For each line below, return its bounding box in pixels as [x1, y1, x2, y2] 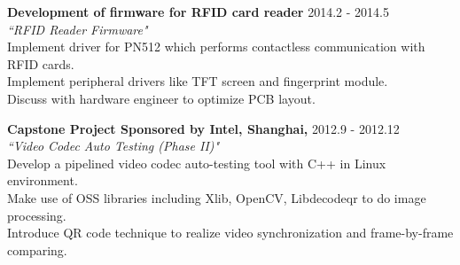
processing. [7, 206, 66, 224]
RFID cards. [7, 54, 74, 73]
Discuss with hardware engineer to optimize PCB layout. [7, 89, 316, 107]
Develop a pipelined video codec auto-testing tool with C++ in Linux [7, 153, 386, 172]
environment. [7, 171, 78, 190]
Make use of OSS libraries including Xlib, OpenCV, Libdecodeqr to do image [7, 188, 426, 207]
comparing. [7, 240, 67, 259]
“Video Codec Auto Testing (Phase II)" [7, 136, 220, 155]
